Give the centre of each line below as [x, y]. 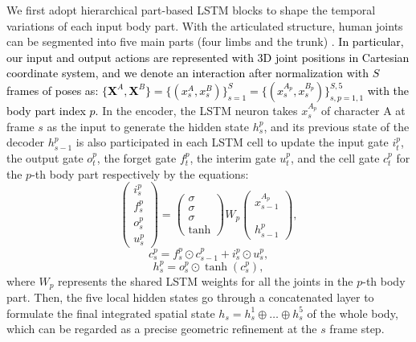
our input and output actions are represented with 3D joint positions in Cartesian [208, 57]
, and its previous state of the [336, 126]
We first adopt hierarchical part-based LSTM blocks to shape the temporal [191, 10]
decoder [26, 142]
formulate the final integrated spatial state [111, 313]
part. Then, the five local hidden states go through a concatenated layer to [190, 297]
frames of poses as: [53, 90]
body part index [46, 111]
